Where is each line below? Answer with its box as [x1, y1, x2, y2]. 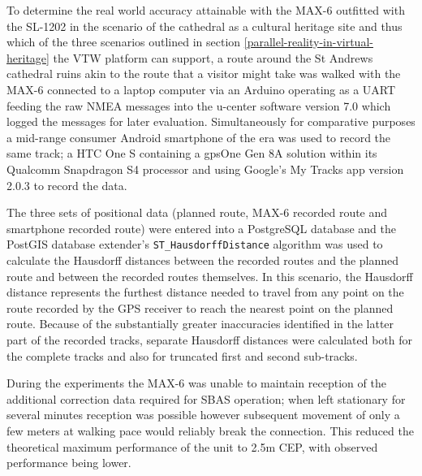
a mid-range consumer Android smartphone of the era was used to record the [6, 128, 391, 145]
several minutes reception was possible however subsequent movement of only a [6, 406, 400, 423]
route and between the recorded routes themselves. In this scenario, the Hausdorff [6, 267, 413, 284]
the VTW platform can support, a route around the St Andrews [53, 49, 373, 66]
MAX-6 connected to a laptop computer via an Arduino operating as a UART [6, 80, 396, 97]
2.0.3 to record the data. [6, 176, 127, 193]
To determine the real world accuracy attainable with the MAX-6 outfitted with [6, 2, 405, 18]
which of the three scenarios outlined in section [6, 33, 241, 50]
